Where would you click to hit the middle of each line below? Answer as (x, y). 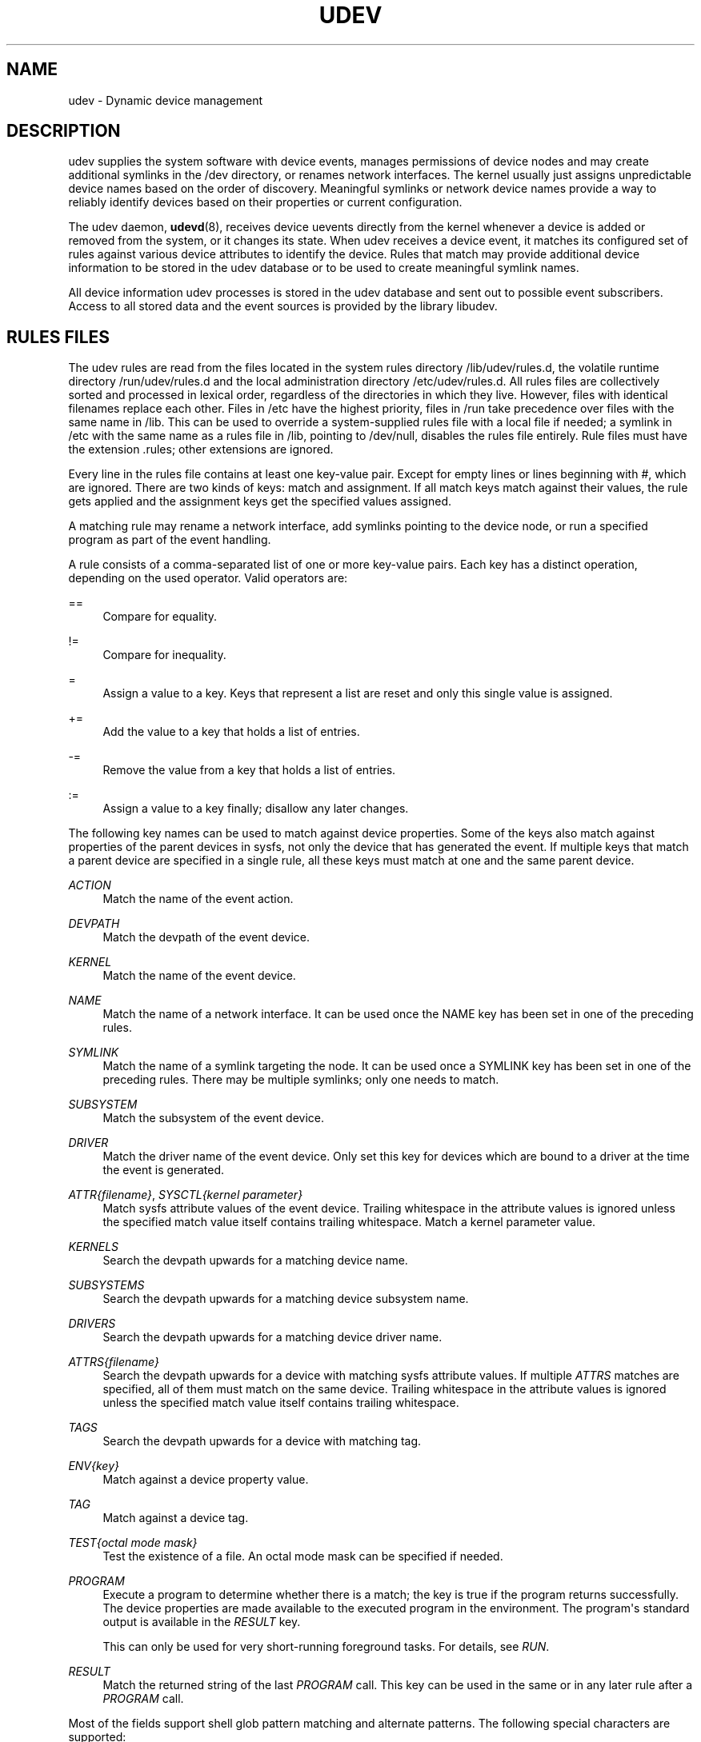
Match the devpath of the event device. (206, 937)
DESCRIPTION (64, 131)
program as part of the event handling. (170, 540)
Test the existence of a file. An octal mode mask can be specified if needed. (303, 1556)
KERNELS (94, 1247)
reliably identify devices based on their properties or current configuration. (265, 202)
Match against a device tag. (176, 1518)
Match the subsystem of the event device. (214, 1118)
